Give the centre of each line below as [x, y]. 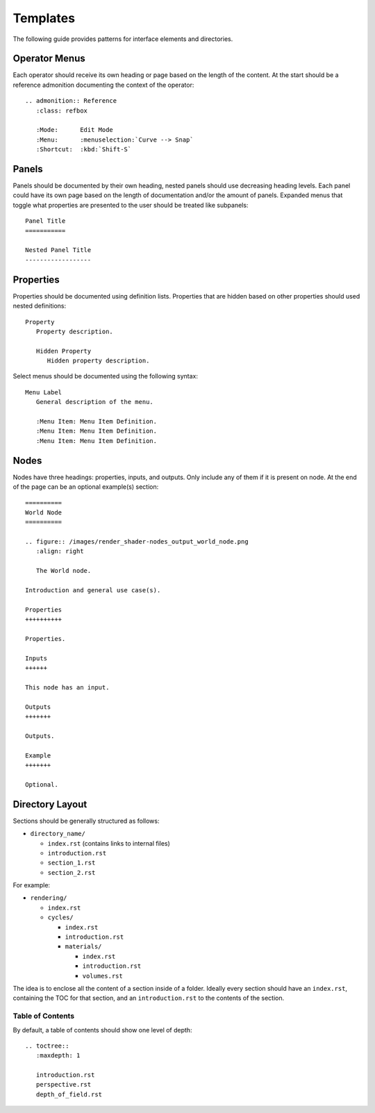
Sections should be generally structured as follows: [86, 821]
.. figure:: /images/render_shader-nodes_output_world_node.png [137, 542]
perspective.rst [64, 1085]
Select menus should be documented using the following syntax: [105, 376]
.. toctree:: [47, 1046]
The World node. [64, 571]
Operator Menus [49, 59]
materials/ [83, 947]
